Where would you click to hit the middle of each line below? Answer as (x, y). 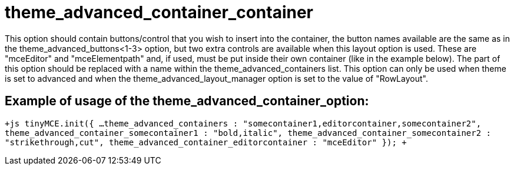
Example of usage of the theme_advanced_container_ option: (187, 101)
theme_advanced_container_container (159, 12)
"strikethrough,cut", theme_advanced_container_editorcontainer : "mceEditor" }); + (206, 142)
